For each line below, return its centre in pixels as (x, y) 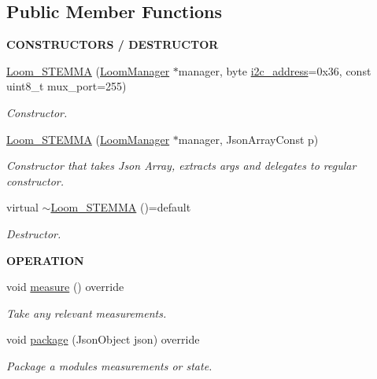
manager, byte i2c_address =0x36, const (275, 70)
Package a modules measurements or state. (109, 365)
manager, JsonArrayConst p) (248, 139)
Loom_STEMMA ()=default (121, 207)
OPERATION (45, 260)
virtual (22, 207)
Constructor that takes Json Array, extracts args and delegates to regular (181, 166)
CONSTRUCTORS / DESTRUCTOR (113, 44)
